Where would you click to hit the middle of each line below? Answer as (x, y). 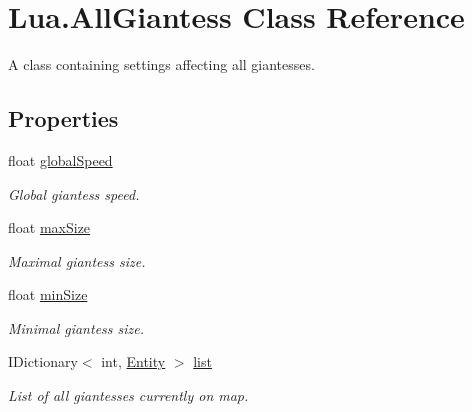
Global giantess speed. (74, 193)
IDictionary (43, 361)
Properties (63, 118)
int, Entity (133, 361)
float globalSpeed (60, 159)
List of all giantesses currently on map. (128, 395)
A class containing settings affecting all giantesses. (161, 64)
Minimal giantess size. (76, 327)
